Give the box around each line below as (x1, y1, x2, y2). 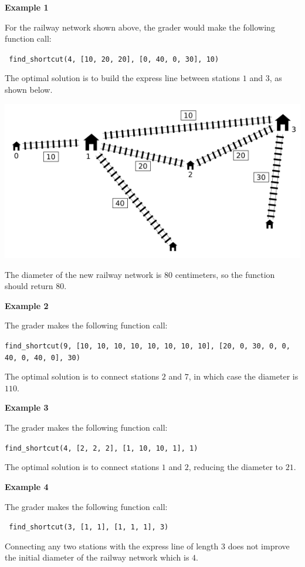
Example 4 (5, 480, 49, 492)
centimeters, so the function (175, 268, 275, 280)
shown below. (5, 83, 53, 96)
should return (5, 280, 53, 292)
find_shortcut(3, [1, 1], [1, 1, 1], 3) (9, 523, 169, 532)
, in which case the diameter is (188, 370, 299, 383)
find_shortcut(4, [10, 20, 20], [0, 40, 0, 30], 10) (9, 55, 219, 63)
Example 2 (5, 299, 49, 311)
